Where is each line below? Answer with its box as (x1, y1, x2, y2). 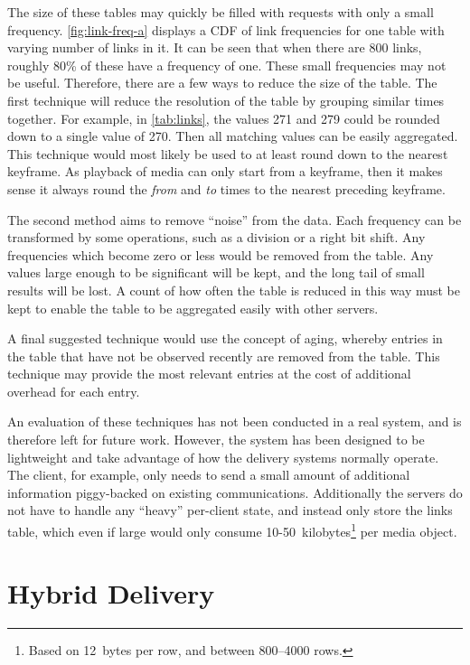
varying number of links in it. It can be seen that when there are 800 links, (7, 38, 422, 57)
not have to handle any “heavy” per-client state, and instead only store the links (7, 501, 453, 520)
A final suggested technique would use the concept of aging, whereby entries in (7, 329, 443, 348)
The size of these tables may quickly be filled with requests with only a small (7, 3, 434, 21)
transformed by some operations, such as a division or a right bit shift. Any (7, 228, 426, 247)
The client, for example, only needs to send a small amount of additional (7, 465, 410, 484)
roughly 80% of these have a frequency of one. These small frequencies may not (7, 55, 446, 74)
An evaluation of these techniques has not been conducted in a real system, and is (7, 412, 462, 431)
